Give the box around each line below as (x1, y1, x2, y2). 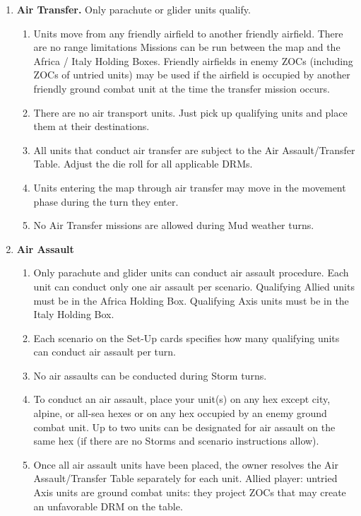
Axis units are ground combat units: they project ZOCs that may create (33, 485, 346, 500)
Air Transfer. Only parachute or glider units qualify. (16, 2, 251, 16)
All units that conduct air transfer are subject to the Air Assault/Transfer (33, 142, 355, 157)
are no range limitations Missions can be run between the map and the (33, 40, 341, 54)
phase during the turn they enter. (33, 194, 179, 209)
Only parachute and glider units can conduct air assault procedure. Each (33, 265, 349, 280)
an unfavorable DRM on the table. (33, 498, 183, 513)
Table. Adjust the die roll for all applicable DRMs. (33, 156, 253, 171)
